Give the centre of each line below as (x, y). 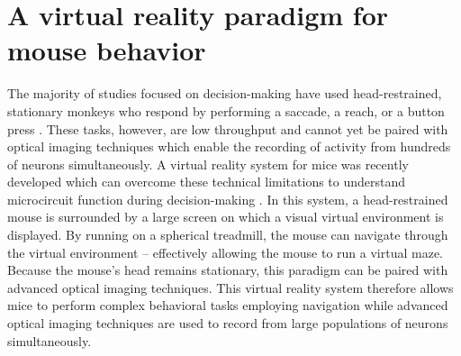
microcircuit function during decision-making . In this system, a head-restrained (228, 199)
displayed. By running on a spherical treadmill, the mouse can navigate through (228, 235)
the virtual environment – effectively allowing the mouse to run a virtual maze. (225, 252)
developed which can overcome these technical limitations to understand (207, 182)
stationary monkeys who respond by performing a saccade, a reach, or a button (226, 110)
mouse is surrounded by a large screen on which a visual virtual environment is (226, 217)
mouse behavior (107, 50)
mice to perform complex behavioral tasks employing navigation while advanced (228, 305)
